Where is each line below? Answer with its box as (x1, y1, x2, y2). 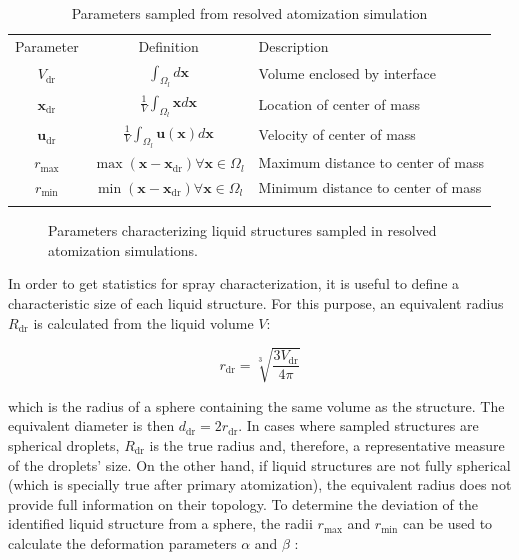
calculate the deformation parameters (8, 532, 237, 553)
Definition (138, 35, 199, 56)
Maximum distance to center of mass (258, 152, 484, 173)
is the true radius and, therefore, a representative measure (149, 434, 505, 455)
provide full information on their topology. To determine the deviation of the (8, 493, 479, 514)
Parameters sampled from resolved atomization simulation (71, 3, 428, 23)
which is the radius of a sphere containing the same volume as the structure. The (8, 395, 505, 416)
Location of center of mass (258, 93, 420, 114)
